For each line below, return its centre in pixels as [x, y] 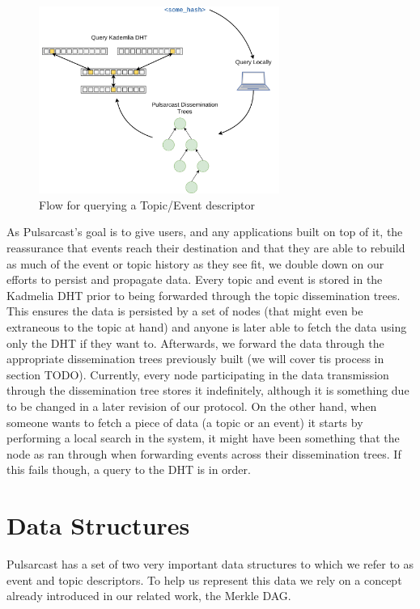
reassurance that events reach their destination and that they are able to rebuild [206, 248]
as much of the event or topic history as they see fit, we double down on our [195, 263]
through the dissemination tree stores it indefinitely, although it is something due [208, 390]
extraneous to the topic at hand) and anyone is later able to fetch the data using [207, 327]
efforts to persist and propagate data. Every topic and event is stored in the [195, 279]
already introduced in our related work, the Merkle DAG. [149, 596]
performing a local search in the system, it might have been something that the [203, 438]
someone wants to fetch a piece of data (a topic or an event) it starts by [185, 422]
